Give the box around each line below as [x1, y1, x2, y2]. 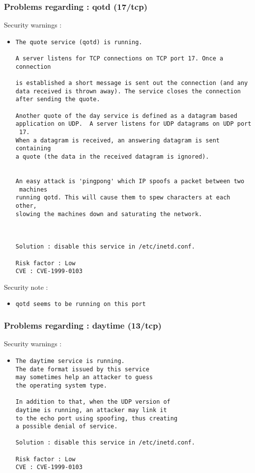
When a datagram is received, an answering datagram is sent [15, 137, 220, 144]
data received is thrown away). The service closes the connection [15, 87, 241, 95]
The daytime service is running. [15, 357, 125, 364]
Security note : [4, 281, 48, 292]
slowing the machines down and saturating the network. [15, 210, 202, 218]
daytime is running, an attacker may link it [15, 406, 167, 414]
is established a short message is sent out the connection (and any [15, 80, 248, 87]
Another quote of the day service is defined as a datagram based [15, 112, 237, 119]
